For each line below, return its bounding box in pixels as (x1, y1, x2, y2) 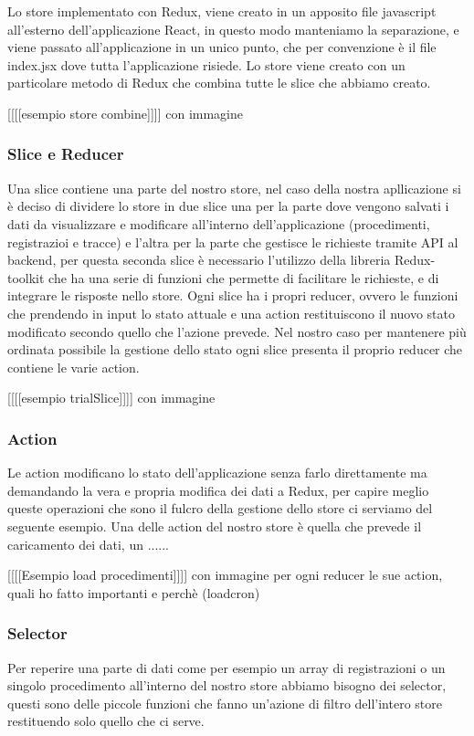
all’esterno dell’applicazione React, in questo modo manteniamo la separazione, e (7, 19, 459, 38)
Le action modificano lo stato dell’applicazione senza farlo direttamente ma (7, 463, 427, 482)
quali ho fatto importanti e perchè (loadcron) (7, 583, 260, 602)
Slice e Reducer (7, 142, 124, 165)
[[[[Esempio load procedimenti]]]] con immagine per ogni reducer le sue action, (7, 565, 443, 584)
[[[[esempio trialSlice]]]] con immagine (7, 388, 216, 407)
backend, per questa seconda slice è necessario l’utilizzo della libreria (7, 250, 391, 269)
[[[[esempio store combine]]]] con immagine (7, 103, 244, 122)
